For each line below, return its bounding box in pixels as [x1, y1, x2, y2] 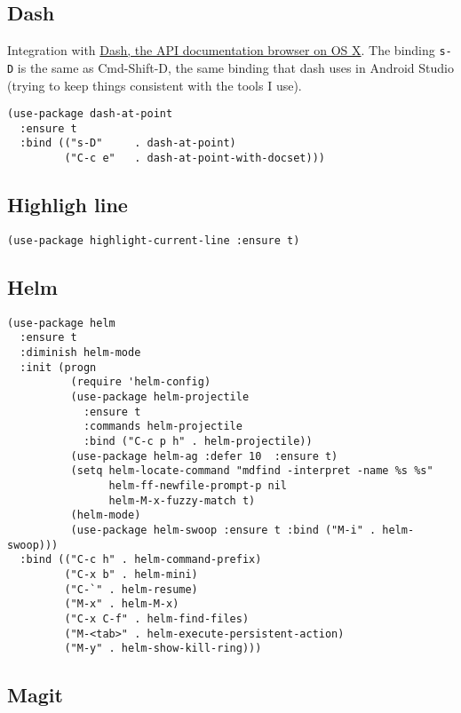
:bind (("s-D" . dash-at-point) [20, 137, 236, 150]
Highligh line [7, 191, 128, 218]
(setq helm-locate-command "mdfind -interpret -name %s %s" [70, 464, 433, 478]
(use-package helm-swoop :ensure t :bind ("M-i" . [70, 523, 377, 536]
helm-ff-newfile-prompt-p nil [108, 479, 287, 493]
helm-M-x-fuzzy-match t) [108, 494, 256, 507]
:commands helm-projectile [83, 420, 242, 433]
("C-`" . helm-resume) [64, 582, 198, 596]
